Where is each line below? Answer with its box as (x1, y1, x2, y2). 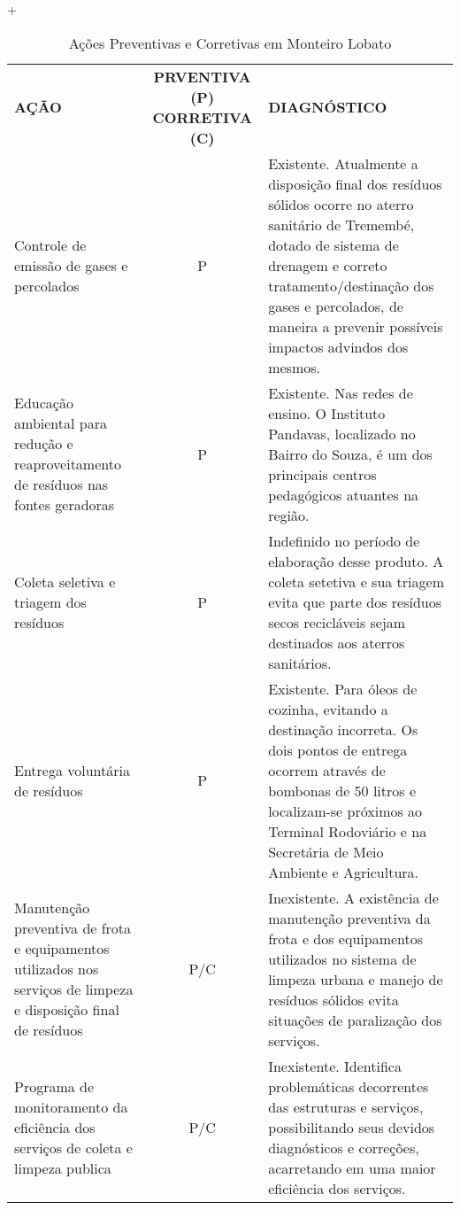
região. (268, 504, 310, 525)
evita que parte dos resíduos (268, 591, 442, 612)
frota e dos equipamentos (268, 927, 424, 949)
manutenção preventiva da (268, 907, 431, 928)
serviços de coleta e (14, 1136, 133, 1158)
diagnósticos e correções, (268, 1136, 419, 1158)
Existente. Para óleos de (268, 678, 418, 699)
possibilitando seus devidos (268, 1116, 435, 1137)
